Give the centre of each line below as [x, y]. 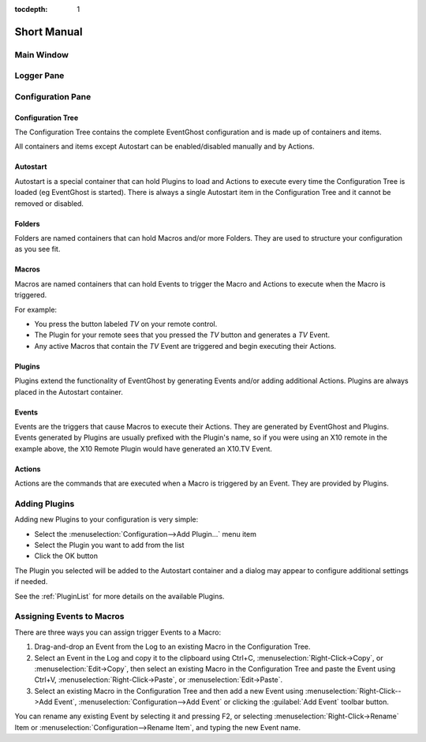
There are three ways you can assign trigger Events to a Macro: [118, 632]
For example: [36, 309]
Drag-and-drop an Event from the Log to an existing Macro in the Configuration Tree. [172, 646]
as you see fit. [37, 249]
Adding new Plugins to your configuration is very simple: [106, 519]
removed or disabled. [49, 203]
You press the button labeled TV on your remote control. [126, 324]
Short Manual [49, 32]
